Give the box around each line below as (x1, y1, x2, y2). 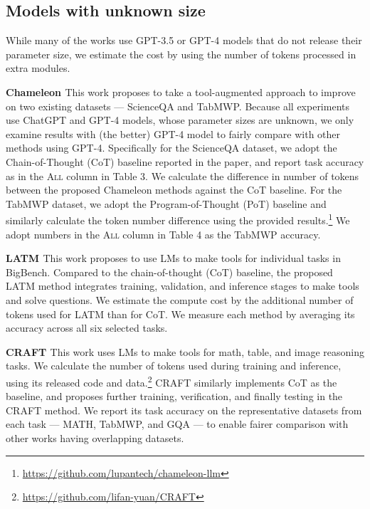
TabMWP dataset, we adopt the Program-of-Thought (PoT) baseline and (6, 196, 327, 211)
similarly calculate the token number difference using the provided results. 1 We (6, 211, 350, 227)
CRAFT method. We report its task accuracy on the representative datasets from (6, 402, 362, 417)
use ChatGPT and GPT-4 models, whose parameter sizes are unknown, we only (6, 112, 354, 127)
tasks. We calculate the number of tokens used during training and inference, (6, 358, 342, 373)
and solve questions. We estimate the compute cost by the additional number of (6, 292, 354, 307)
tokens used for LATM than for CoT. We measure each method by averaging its (6, 306, 355, 321)
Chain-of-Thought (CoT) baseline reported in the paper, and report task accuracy (6, 154, 364, 169)
